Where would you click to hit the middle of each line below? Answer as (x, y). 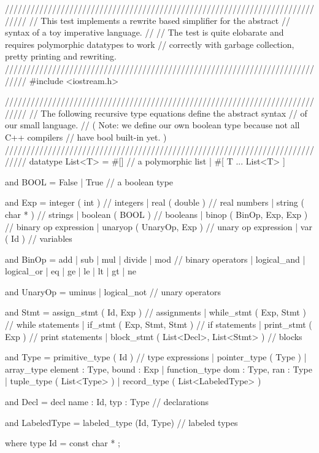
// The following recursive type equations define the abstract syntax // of (168, 113)
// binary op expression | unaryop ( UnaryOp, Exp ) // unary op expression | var (159, 226)
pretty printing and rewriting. (61, 56)
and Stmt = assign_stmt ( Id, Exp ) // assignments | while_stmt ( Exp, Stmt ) (156, 312)
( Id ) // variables (39, 238)
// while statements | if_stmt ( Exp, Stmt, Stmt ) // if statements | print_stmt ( (159, 324)
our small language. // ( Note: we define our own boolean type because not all (152, 125)
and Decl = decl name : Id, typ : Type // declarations (107, 402)
